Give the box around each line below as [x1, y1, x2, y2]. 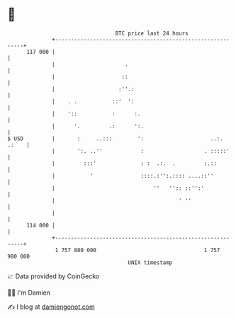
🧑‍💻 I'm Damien [7, 288, 51, 297]
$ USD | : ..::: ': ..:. [7, 135, 223, 142]
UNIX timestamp [128, 259, 173, 266]
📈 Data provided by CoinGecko [7, 272, 100, 280]
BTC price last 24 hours [115, 30, 189, 37]
